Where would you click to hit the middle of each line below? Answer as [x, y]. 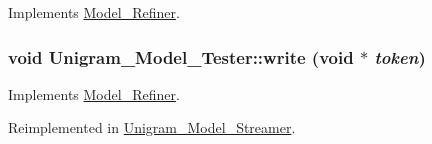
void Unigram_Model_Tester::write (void [181, 56]
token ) [400, 56]
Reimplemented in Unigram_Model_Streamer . [152, 127]
